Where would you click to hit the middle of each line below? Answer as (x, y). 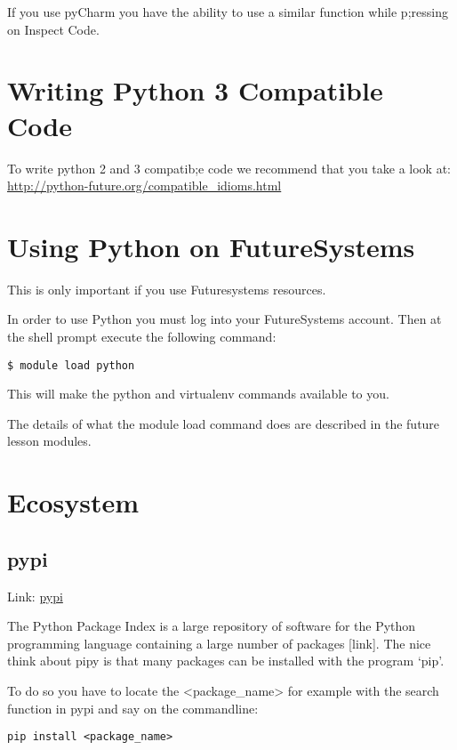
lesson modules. (49, 441)
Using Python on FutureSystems (211, 246)
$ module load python (71, 365)
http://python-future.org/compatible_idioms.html (144, 185)
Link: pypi (35, 596)
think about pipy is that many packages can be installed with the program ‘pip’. (226, 661)
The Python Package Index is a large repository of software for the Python (212, 626)
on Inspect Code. (53, 29)
